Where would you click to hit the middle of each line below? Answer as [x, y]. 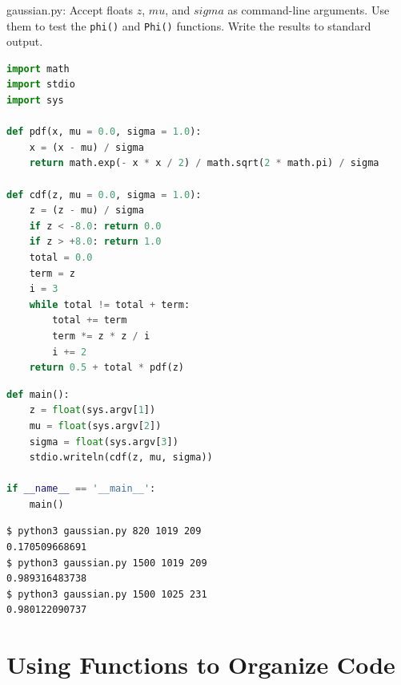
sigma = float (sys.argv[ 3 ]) [104, 442]
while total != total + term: [110, 304]
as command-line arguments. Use [309, 10]
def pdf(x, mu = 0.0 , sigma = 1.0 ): [104, 132]
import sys [35, 101]
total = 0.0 [61, 257]
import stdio [41, 85]
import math [38, 69]
